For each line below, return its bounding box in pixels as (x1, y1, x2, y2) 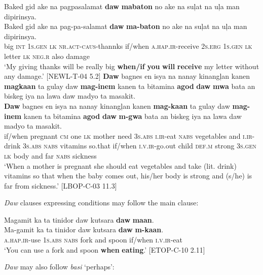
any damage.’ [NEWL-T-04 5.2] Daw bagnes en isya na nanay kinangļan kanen (4, 71, 250, 81)
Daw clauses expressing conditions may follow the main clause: (4, 197, 199, 208)
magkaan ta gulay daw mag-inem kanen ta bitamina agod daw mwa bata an (4, 80, 255, 91)
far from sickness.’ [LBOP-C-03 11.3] (4, 180, 117, 191)
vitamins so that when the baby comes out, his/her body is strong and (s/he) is (4, 170, 252, 181)
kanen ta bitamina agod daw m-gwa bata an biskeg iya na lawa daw (23, 110, 242, 121)
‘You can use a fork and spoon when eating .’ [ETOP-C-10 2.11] (4, 244, 205, 255)
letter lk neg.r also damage (4, 50, 90, 61)
